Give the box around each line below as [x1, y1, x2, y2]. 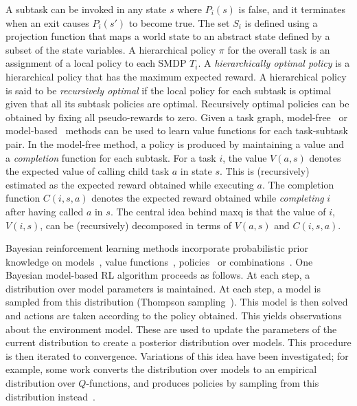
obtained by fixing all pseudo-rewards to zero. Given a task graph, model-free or [5, 109, 347, 124]
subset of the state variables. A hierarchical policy [5, 42, 216, 56]
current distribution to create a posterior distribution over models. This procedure [5, 335, 352, 350]
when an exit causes [5, 15, 89, 30]
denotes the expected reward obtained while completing [91, 191, 324, 205]
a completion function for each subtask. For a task [5, 150, 216, 164]
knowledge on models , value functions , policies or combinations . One [5, 254, 313, 268]
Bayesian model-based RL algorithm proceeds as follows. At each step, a [5, 268, 310, 282]
